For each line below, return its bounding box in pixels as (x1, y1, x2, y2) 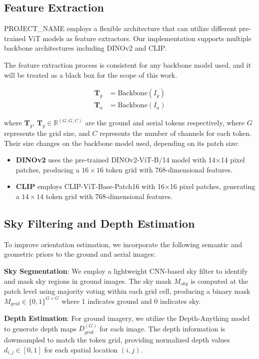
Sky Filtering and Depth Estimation (4, 215, 195, 231)
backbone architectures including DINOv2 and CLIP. (4, 43, 167, 53)
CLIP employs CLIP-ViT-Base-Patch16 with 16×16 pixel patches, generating (15, 181, 255, 192)
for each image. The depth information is (99, 323, 225, 333)
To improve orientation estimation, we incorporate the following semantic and (4, 239, 242, 249)
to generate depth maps (4, 323, 76, 333)
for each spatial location (44, 344, 118, 354)
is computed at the (190, 275, 248, 286)
